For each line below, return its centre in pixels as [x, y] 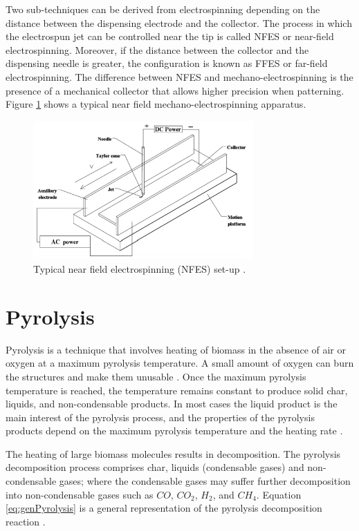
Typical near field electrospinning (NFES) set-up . [140, 269]
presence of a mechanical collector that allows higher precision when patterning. [175, 90]
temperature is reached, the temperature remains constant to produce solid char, [177, 390]
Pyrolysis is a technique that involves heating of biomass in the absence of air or [176, 349]
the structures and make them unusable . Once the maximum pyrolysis [156, 376]
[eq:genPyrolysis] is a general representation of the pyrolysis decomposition [164, 508]
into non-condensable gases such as [80, 494]
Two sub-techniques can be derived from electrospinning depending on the [163, 9]
